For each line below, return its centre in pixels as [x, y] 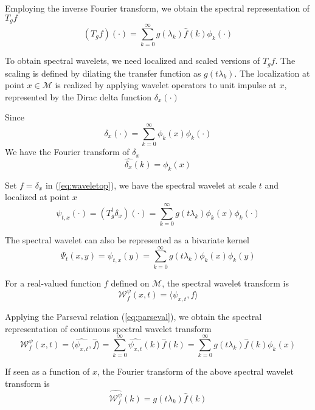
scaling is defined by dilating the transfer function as [103, 73]
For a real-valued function [53, 283]
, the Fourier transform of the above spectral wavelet [196, 371]
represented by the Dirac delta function [78, 96]
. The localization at [272, 73]
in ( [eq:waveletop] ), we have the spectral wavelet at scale [151, 185]
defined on [130, 283]
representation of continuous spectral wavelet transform [108, 328]
